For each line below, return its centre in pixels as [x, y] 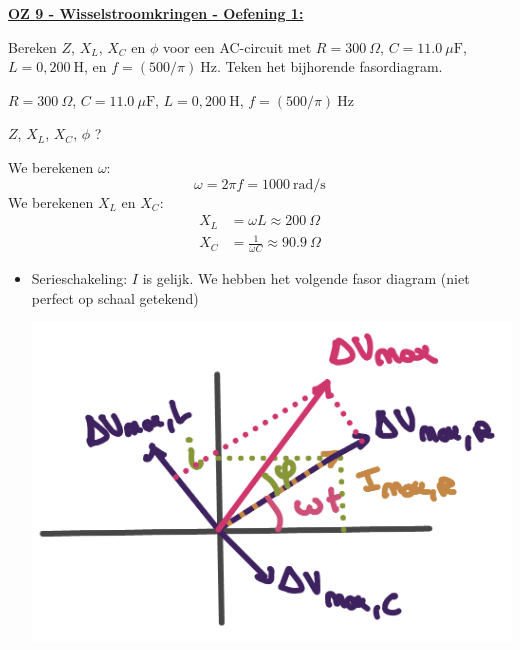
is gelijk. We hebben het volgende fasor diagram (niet [306, 278]
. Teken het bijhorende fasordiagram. [330, 66]
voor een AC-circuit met [237, 46]
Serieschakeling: [79, 278]
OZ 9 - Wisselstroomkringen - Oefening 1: [156, 13]
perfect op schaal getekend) [115, 297]
